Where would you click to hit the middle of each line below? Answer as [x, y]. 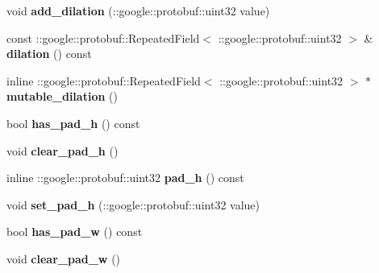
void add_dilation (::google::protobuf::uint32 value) [138, 10]
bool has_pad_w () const [75, 232]
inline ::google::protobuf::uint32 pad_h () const [125, 178]
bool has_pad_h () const [73, 123]
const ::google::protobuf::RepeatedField [103, 37]
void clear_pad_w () [64, 258]
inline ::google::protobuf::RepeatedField [104, 80]
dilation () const [49, 54]
